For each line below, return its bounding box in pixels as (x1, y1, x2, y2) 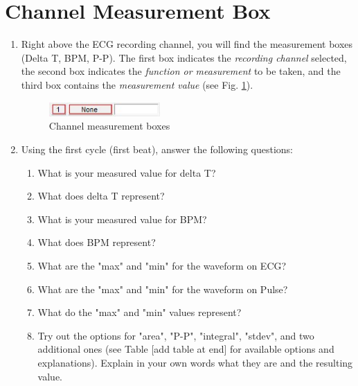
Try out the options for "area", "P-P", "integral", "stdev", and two (37, 328, 314, 342)
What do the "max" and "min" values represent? (37, 305, 242, 319)
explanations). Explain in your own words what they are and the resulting (37, 356, 353, 370)
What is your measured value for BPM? (37, 211, 207, 226)
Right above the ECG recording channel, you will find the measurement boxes (21, 37, 353, 51)
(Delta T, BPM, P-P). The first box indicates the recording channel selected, (21, 50, 347, 64)
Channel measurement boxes (48, 119, 170, 133)
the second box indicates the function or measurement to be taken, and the (21, 64, 341, 78)
